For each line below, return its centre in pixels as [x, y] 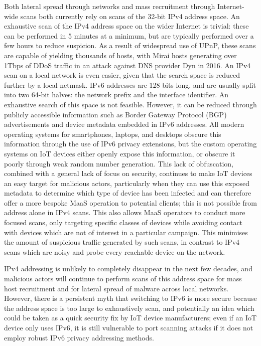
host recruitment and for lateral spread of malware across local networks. [116, 288]
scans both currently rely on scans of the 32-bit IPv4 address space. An [130, 16]
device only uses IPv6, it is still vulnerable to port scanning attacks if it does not [129, 327]
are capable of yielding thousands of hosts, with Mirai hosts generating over [120, 55]
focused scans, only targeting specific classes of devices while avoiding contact [123, 222]
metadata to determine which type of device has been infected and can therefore [128, 193]
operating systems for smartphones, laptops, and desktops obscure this [113, 134]
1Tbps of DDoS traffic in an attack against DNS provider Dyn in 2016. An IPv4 [127, 65]
